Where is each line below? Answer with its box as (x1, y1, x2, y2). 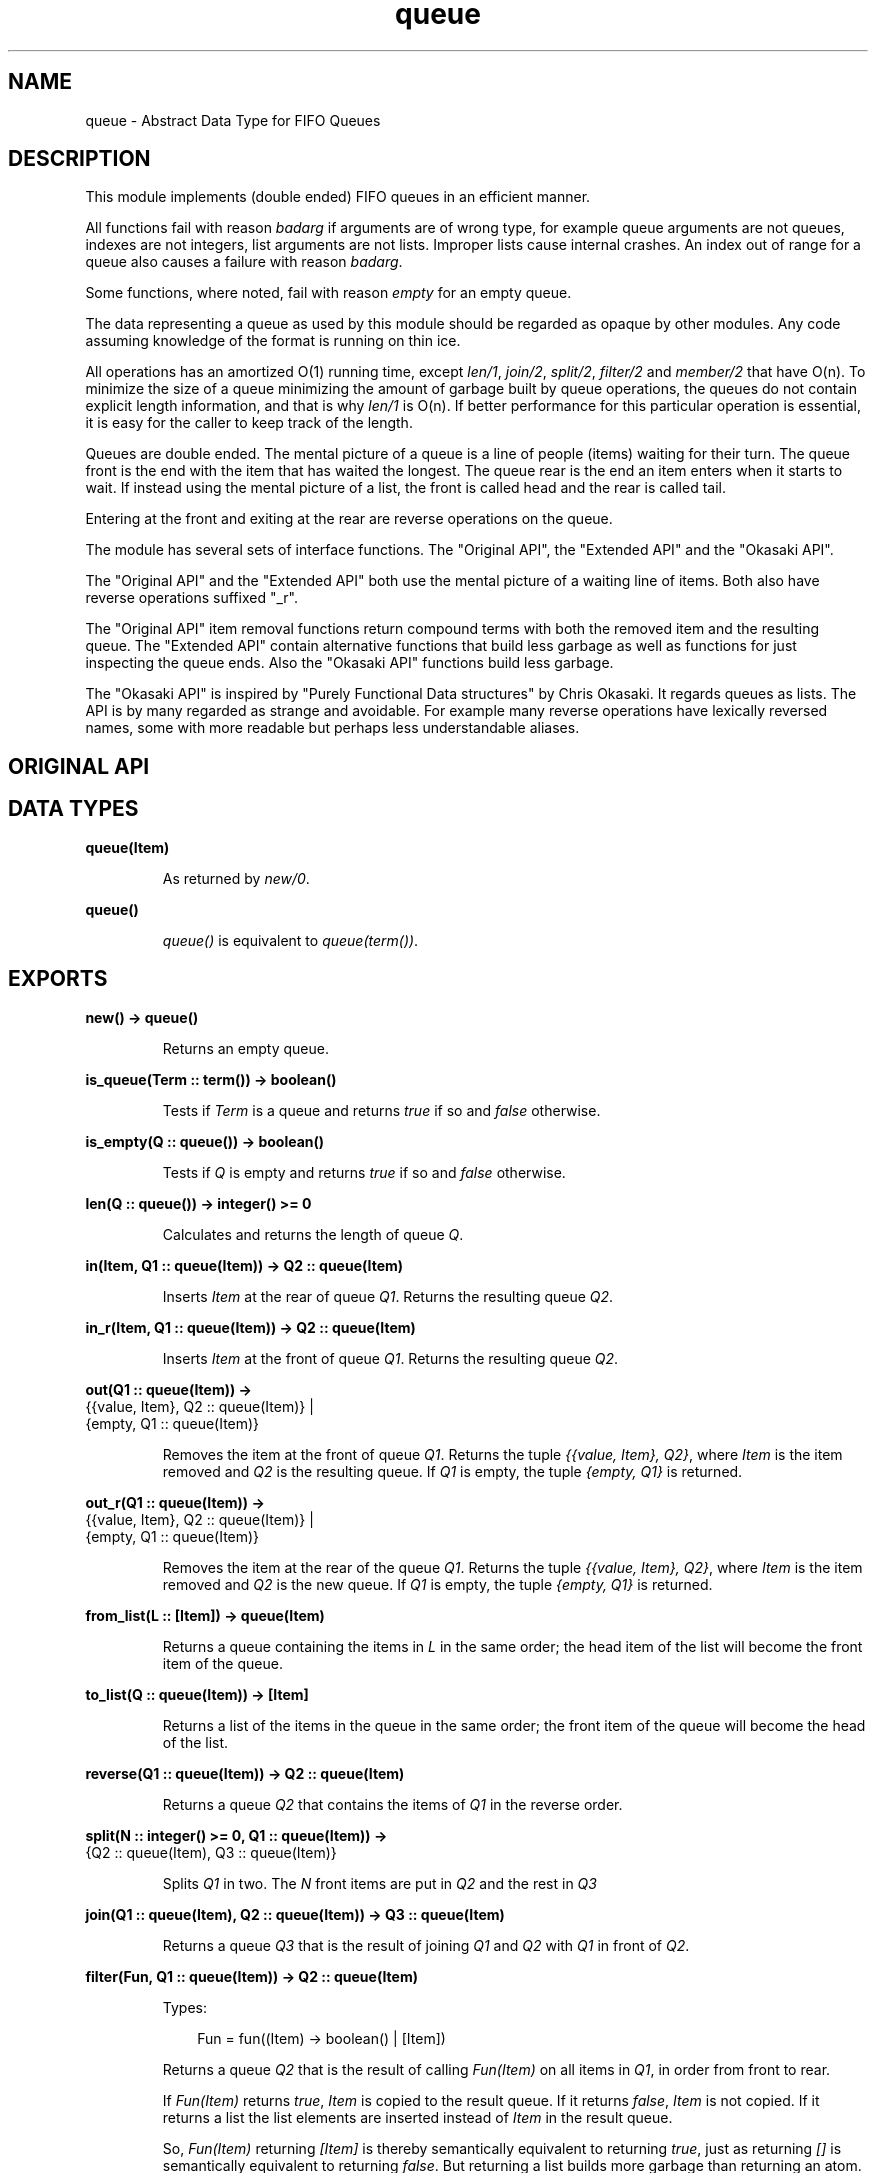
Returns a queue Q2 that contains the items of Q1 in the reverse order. (162, 1795, 623, 1813)
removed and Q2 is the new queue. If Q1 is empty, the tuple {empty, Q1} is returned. (162, 1575, 713, 1593)
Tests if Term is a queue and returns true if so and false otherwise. (162, 1101, 601, 1119)
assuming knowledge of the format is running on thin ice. (85, 332, 461, 350)
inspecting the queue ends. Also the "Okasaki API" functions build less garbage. (85, 654, 614, 672)
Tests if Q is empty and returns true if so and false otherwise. (162, 1163, 566, 1181)
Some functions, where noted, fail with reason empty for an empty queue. (85, 284, 572, 302)
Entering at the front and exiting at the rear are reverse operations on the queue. (85, 510, 613, 528)
